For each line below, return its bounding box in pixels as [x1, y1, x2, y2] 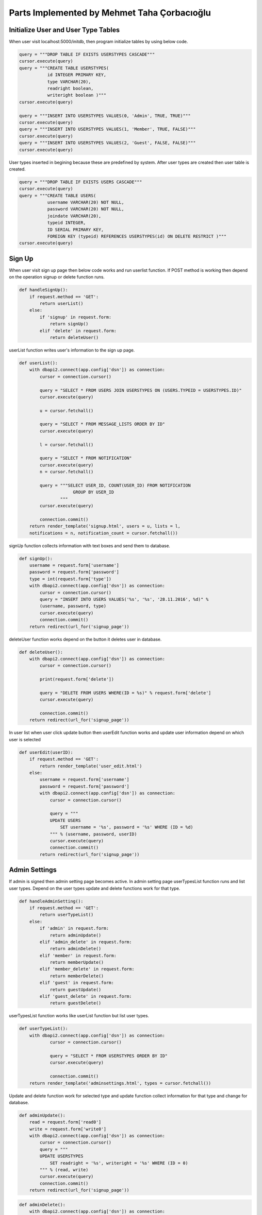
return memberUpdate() [49, 960, 104, 965]
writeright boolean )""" [47, 92, 107, 98]
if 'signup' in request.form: [39, 314, 112, 320]
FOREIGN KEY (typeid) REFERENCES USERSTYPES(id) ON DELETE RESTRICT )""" [47, 234, 227, 239]
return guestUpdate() [49, 987, 101, 992]
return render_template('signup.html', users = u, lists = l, [29, 523, 180, 529]
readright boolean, [47, 86, 94, 91]
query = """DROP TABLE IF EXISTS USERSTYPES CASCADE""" [19, 52, 155, 57]
